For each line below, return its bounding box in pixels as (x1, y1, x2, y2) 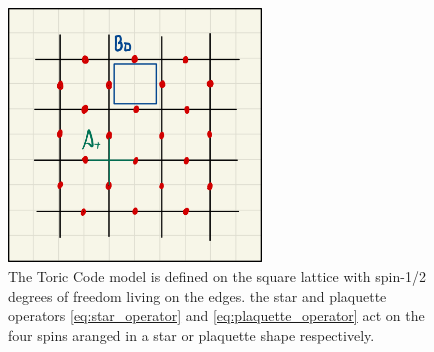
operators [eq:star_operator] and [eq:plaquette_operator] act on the (8, 305, 425, 326)
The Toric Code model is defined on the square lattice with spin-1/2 (8, 265, 426, 286)
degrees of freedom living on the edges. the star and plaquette (8, 285, 387, 306)
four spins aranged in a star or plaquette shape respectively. (8, 324, 375, 345)
